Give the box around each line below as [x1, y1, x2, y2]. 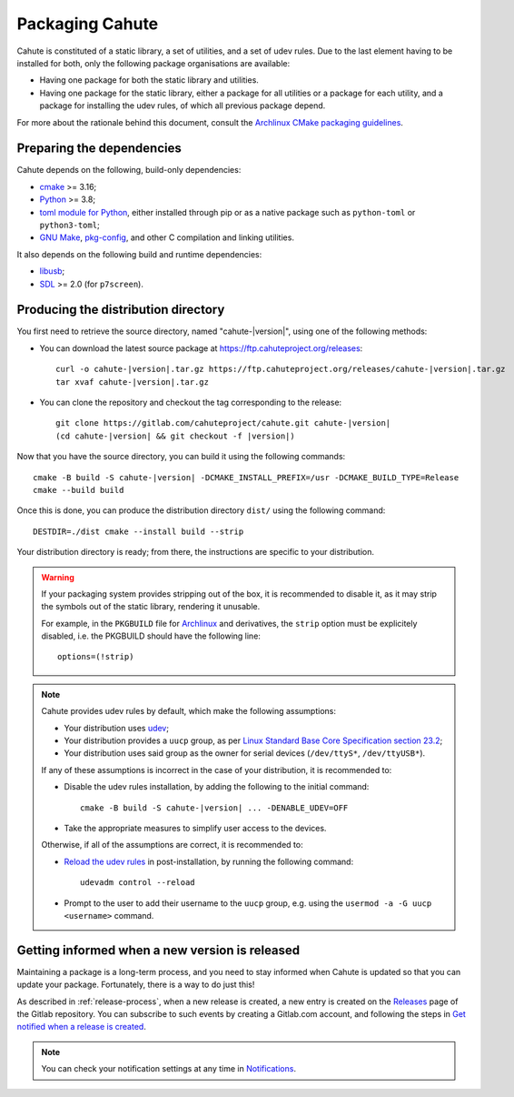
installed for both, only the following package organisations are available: [16, 57, 291, 68]
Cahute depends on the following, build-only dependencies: [16, 165, 242, 176]
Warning [41, 571, 74, 582]
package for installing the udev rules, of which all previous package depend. [39, 100, 326, 111]
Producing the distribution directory [16, 302, 225, 317]
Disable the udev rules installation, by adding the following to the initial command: [64, 781, 370, 792]
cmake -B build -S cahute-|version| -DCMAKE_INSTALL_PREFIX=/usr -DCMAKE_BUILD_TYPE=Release [33, 472, 460, 482]
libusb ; [39, 266, 65, 277]
